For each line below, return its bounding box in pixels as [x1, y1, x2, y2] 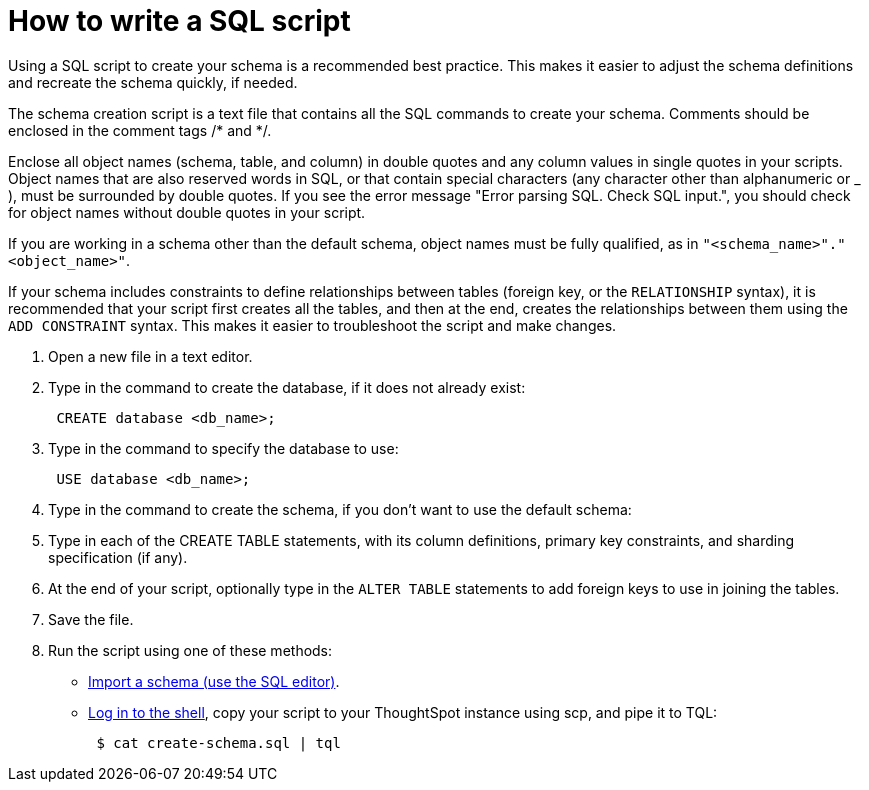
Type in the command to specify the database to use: [48, 439, 399, 457]
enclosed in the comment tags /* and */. [8, 121, 272, 139]
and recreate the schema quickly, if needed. [8, 73, 298, 91]
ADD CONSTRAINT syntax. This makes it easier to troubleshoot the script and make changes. [8, 316, 617, 334]
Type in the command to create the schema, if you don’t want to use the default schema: [48, 500, 632, 518]
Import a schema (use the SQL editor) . [88, 672, 340, 690]
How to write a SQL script [8, 4, 351, 38]
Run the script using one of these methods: [48, 641, 333, 659]
